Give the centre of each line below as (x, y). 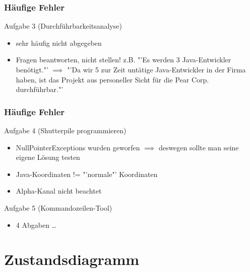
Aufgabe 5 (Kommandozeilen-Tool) (58, 207)
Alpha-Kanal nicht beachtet (59, 191)
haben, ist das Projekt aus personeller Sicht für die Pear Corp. (112, 79)
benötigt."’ (32, 69)
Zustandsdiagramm (72, 259)
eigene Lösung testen (48, 157)
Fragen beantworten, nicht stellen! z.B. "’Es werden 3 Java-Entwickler (123, 60)
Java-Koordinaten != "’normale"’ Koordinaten (87, 174)
